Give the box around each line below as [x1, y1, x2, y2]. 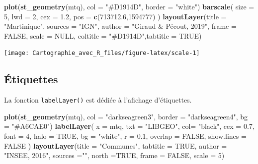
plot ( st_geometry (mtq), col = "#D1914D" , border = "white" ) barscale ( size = [4, 1, 255, 11]
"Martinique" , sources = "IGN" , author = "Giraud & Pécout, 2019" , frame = [4, 21, 237, 31]
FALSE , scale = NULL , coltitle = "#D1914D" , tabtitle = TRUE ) [4, 30, 202, 41]
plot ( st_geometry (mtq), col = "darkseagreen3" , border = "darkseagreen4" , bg [4, 111, 248, 121]
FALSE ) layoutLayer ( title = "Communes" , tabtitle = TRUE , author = [4, 140, 227, 151]
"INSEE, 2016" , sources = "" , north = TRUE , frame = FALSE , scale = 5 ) [4, 150, 225, 161]
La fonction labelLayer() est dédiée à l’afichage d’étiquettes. [4, 95, 192, 105]
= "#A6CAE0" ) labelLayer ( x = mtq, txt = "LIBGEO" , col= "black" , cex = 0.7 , [4, 121, 255, 131]
